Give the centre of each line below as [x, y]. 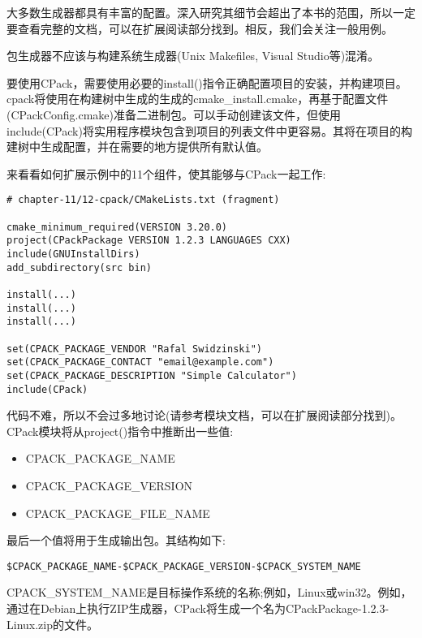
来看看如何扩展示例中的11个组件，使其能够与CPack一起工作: [166, 173]
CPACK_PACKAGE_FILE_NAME [118, 513]
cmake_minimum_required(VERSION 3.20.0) [117, 227]
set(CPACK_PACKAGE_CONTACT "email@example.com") [140, 362]
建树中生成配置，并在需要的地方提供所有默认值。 [137, 147]
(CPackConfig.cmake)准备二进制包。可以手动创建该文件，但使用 [174, 114]
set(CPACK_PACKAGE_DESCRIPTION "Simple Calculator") [152, 375]
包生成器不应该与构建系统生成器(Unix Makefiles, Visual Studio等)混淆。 [193, 56]
